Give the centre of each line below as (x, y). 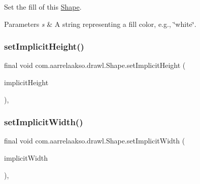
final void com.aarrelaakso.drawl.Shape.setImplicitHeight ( (95, 65)
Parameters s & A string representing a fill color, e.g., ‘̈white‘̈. (100, 24)
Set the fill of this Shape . (43, 7)
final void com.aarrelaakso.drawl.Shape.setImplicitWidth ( (95, 141)
